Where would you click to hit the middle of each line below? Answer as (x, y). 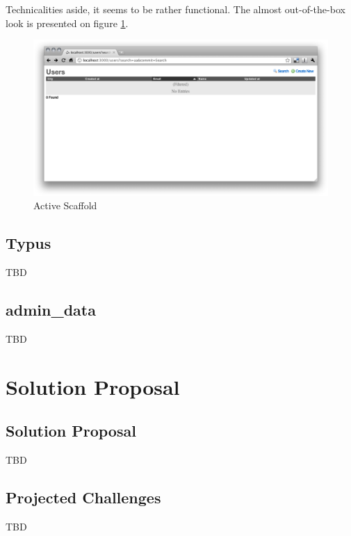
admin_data (51, 309)
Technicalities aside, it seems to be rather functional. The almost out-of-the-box (175, 9)
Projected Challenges (83, 497)
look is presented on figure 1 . (67, 23)
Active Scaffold (65, 205)
